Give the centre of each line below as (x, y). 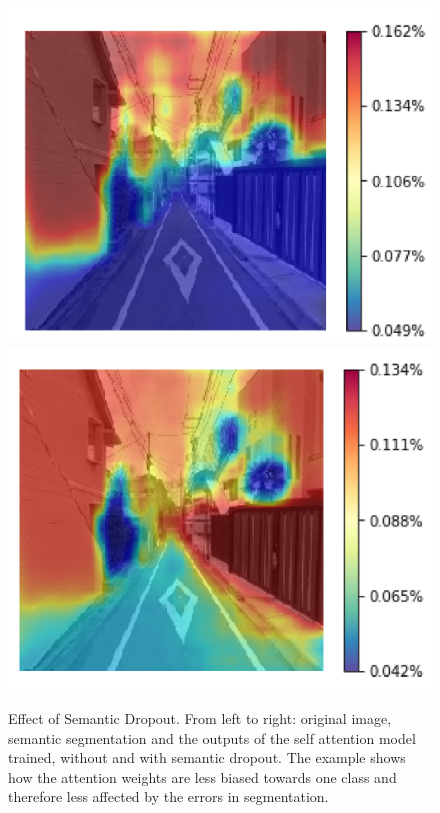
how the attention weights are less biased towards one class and (202, 776)
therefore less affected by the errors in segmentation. (168, 796)
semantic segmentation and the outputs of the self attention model (212, 737)
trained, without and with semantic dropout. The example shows (207, 757)
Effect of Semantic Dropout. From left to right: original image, (200, 718)
